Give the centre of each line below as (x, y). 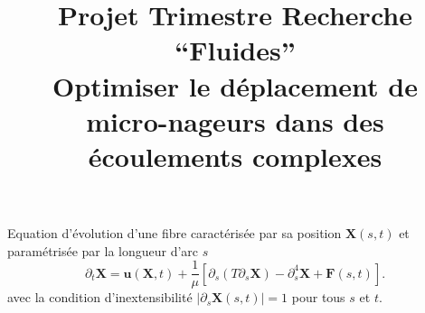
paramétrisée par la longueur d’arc (103, 250)
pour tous (318, 297)
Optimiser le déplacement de (235, 85)
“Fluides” (235, 50)
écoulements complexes (235, 156)
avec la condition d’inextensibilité (100, 297)
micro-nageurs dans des (235, 120)
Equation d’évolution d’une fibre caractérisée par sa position (175, 233)
